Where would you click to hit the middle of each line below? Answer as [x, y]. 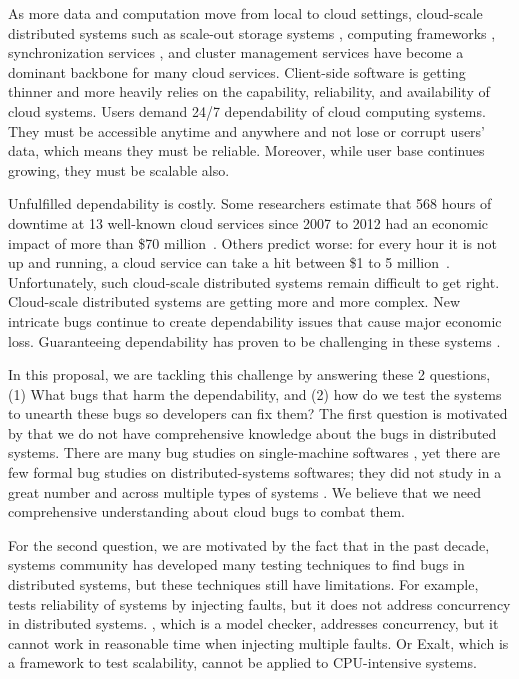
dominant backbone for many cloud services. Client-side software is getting [237, 71]
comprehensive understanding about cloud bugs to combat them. [206, 511]
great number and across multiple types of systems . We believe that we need [245, 491]
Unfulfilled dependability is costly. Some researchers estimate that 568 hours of [250, 203]
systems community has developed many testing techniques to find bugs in [236, 564]
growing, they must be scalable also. [119, 169]
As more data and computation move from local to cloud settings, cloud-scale [245, 13]
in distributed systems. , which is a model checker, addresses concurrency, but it [253, 623]
